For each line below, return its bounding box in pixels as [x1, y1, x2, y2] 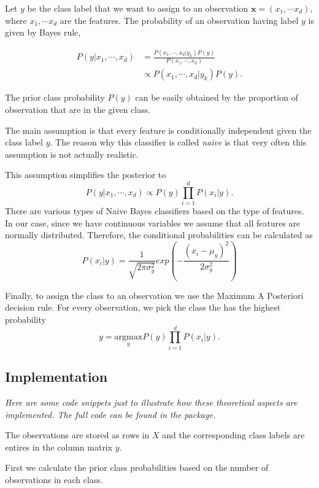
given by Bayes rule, [5, 26, 81, 39]
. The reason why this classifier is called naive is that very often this [50, 136, 307, 149]
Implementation [5, 367, 108, 386]
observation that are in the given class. [5, 103, 151, 116]
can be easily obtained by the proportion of [135, 91, 298, 104]
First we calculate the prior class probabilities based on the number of [5, 461, 269, 474]
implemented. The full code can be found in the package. [5, 408, 216, 420]
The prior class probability [5, 91, 105, 104]
